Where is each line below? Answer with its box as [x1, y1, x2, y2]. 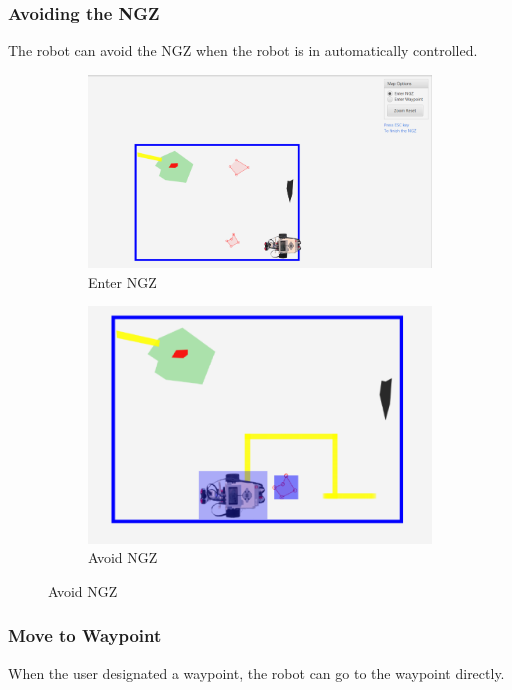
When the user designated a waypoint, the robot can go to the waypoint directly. [8, 662, 505, 683]
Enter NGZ [88, 271, 157, 292]
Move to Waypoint [8, 623, 162, 648]
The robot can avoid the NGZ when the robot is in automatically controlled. [8, 40, 478, 61]
